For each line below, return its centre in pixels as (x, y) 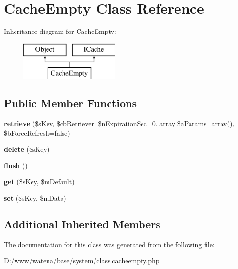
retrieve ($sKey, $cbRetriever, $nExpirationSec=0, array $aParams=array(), (119, 123)
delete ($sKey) (27, 149)
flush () (16, 165)
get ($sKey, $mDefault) (39, 182)
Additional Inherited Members (82, 224)
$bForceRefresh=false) (37, 133)
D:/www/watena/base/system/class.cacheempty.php (82, 261)
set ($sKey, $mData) (35, 198)
